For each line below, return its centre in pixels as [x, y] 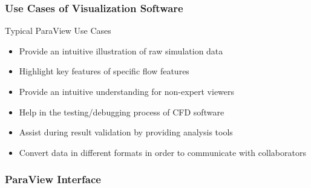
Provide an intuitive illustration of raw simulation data [121, 50]
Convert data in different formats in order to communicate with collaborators [162, 152]
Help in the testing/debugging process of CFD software [122, 112]
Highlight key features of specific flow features [104, 71]
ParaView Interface [53, 179]
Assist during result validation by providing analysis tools [126, 132]
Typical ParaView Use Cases [58, 31]
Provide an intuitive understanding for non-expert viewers [127, 91]
